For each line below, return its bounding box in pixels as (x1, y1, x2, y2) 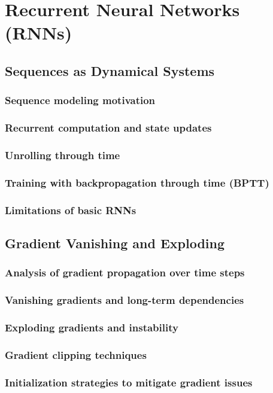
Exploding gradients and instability (5, 319, 178, 334)
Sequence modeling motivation (5, 93, 156, 108)
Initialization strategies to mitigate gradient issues (5, 374, 253, 389)
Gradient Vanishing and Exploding (5, 233, 225, 252)
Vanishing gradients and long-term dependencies (5, 293, 244, 307)
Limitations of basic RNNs (5, 202, 136, 217)
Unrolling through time (5, 147, 120, 162)
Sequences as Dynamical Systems (5, 61, 215, 80)
